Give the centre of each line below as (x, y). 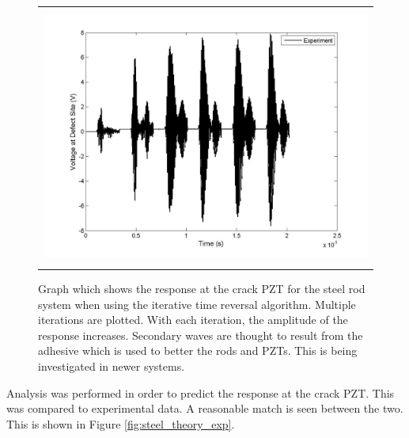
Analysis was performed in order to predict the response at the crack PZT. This (201, 392)
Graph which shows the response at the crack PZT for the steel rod (202, 289)
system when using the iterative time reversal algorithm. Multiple (197, 304)
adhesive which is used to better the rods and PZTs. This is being (198, 350)
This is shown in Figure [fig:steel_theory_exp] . (121, 423)
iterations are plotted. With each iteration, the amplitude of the (193, 320)
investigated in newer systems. (112, 366)
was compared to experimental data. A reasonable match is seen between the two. (205, 408)
